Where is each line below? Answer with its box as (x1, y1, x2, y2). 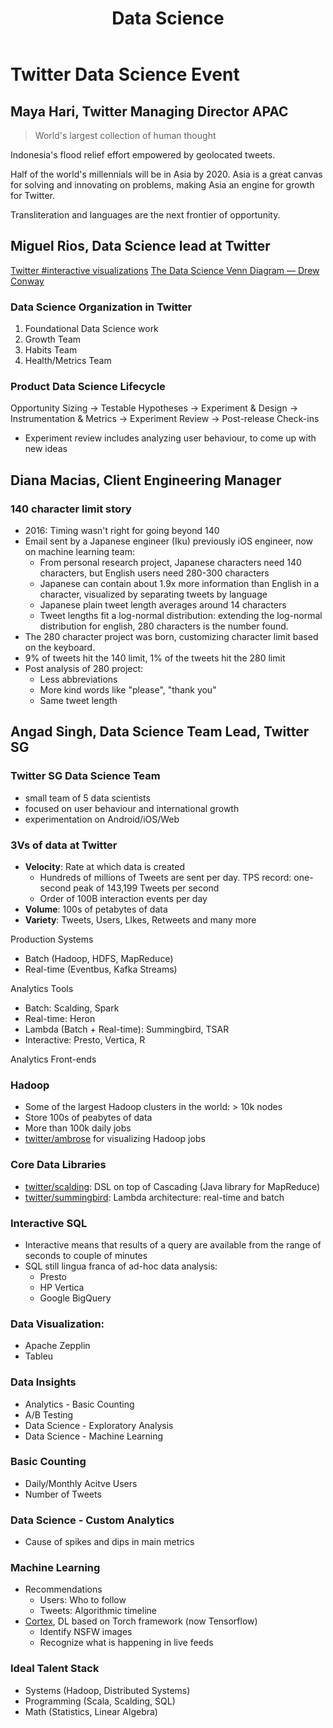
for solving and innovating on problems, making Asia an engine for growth (10, 179, 315, 191)
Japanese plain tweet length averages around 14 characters (39, 599, 287, 611)
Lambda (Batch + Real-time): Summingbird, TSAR (24, 1023, 230, 1036)
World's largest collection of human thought (34, 130, 217, 141)
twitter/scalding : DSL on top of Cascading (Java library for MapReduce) (24, 1180, 321, 1192)
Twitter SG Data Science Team (10, 769, 161, 783)
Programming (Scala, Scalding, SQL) (24, 1695, 176, 1707)
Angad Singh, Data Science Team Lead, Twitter (10, 723, 310, 741)
